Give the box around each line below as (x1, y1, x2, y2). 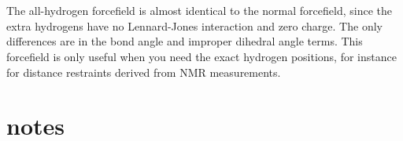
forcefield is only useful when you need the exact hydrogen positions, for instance (6, 48, 397, 64)
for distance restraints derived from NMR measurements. (6, 63, 281, 80)
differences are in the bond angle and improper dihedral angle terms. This (6, 33, 363, 49)
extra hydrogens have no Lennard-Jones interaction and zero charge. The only (6, 17, 383, 34)
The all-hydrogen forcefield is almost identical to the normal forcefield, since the (6, 2, 392, 19)
